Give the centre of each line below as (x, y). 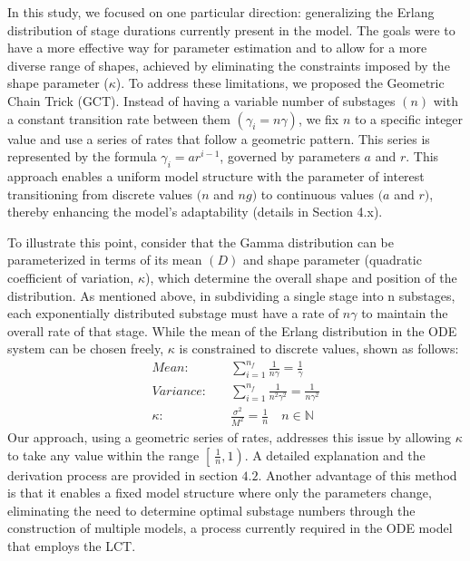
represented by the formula (82, 156)
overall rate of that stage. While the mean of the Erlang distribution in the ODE (232, 330)
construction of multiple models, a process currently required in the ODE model (230, 528)
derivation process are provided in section (122, 474)
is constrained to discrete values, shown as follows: (319, 348)
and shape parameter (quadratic (332, 260)
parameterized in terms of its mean (105, 260)
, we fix (318, 118)
